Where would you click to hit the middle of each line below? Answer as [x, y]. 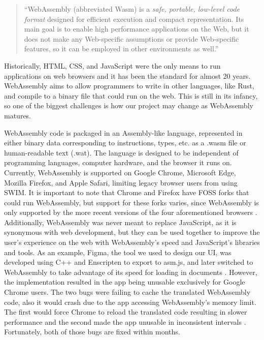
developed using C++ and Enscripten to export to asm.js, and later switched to [129, 262]
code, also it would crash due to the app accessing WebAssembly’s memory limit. [130, 302]
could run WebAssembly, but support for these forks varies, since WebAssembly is [131, 202]
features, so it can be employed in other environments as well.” [121, 49]
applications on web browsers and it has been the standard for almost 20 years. [127, 75]
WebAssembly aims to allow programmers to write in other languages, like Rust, [129, 86]
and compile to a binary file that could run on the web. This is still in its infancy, [131, 95]
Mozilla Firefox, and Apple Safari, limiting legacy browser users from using [121, 182]
